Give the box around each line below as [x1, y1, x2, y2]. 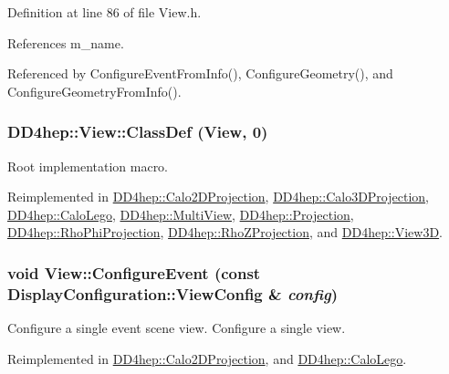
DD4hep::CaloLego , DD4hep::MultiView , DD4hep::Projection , [7, 204, 354, 223]
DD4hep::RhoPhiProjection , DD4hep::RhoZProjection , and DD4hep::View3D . [7, 223, 444, 242]
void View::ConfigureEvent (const [7, 261, 261, 284]
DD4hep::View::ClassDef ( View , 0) [7, 120, 268, 143]
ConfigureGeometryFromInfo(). [7, 81, 182, 100]
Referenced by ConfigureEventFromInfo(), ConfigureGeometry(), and [7, 64, 393, 83]
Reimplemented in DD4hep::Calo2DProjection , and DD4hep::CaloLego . [7, 348, 407, 368]
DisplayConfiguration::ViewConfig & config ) [7, 282, 339, 305]
